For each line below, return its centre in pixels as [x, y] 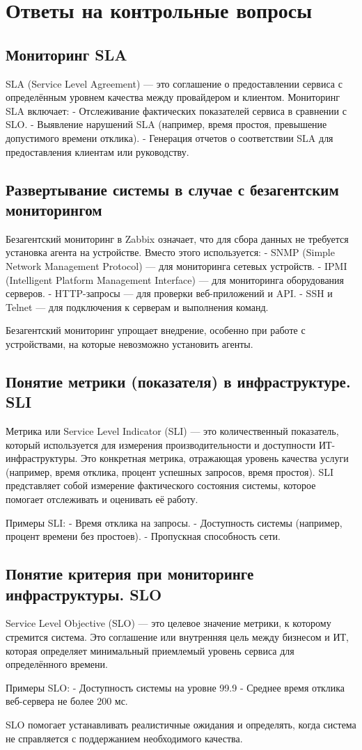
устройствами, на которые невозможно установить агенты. [129, 343]
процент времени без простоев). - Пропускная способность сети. [143, 536]
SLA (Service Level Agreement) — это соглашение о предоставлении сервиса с [174, 83]
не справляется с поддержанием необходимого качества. [124, 738]
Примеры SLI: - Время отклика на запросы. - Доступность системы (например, [174, 522]
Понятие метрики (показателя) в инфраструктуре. [178, 381]
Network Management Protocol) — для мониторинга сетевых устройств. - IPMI [176, 265]
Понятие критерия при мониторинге [130, 574]
